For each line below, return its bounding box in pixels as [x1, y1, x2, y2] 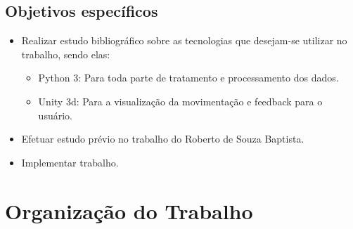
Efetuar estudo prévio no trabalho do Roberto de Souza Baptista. [21, 131, 304, 146]
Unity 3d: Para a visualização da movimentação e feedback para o [38, 93, 323, 108]
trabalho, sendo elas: [21, 46, 110, 61]
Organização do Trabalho [5, 196, 253, 225]
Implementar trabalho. [21, 155, 119, 169]
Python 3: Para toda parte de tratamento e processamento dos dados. [38, 70, 339, 85]
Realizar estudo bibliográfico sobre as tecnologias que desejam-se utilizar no [21, 33, 347, 48]
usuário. [38, 107, 72, 122]
